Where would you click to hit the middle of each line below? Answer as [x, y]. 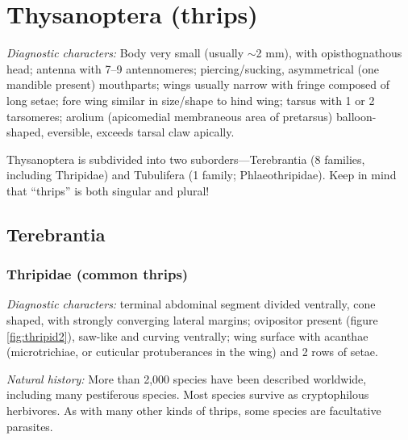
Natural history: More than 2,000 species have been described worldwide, [187, 378]
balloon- [356, 116]
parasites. [30, 426]
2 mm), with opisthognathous [329, 53]
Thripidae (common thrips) [98, 274]
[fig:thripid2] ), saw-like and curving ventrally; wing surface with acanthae [187, 335]
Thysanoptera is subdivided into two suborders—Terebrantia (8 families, [186, 159]
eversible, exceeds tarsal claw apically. [141, 132]
